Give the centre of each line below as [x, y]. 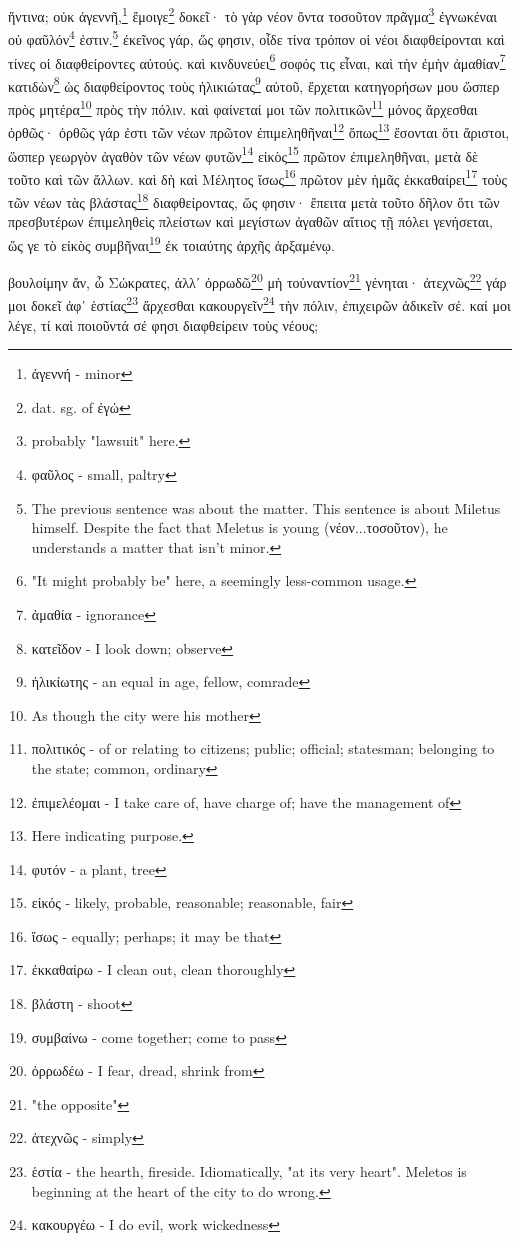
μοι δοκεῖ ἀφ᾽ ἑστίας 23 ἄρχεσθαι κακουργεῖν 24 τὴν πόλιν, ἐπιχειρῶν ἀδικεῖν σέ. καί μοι [259, 303]
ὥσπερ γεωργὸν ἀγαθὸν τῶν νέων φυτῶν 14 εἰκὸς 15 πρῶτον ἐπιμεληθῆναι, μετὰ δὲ [243, 154]
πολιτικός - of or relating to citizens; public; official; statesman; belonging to [263, 748]
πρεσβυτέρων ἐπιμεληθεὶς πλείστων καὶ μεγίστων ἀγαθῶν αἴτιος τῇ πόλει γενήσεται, [250, 221]
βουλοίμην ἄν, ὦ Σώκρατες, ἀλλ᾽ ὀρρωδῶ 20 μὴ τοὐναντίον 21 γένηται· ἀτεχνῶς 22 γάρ [257, 280]
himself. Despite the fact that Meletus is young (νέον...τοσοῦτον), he [239, 527]
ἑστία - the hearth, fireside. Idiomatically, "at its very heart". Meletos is [249, 1171]
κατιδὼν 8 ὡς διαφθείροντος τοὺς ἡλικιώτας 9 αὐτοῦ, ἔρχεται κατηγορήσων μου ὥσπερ [254, 84]
